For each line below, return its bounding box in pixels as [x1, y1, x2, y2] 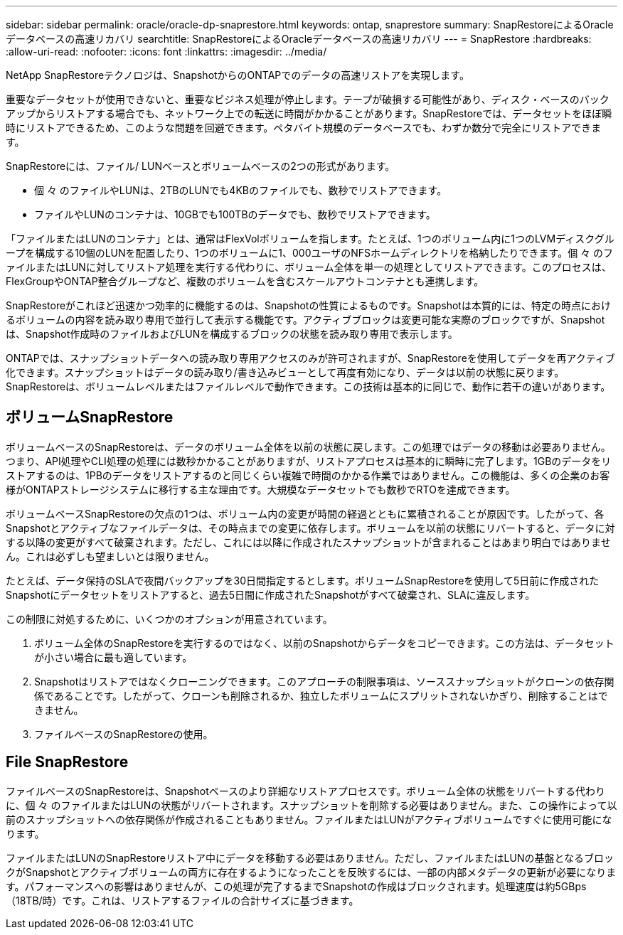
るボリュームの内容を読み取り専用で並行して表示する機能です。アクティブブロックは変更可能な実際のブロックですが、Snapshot [6, 314, 605, 326]
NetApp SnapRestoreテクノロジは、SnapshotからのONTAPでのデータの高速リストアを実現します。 [6, 69, 469, 81]
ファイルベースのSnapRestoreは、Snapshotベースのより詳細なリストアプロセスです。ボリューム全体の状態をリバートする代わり [6, 784, 605, 797]
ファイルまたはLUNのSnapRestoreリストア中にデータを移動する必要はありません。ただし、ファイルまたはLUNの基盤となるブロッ [6, 851, 614, 864]
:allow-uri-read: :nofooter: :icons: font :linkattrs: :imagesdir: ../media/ [6, 46, 327, 58]
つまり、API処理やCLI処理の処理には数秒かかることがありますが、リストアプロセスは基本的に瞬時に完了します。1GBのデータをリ [6, 454, 612, 467]
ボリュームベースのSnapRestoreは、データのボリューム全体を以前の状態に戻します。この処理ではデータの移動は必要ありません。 [6, 440, 611, 453]
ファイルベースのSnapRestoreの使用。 [34, 727, 213, 740]
